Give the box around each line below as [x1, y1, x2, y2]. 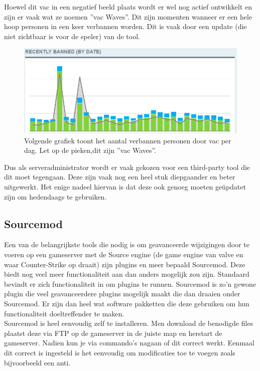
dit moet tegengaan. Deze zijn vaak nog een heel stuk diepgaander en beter [4, 171, 235, 182]
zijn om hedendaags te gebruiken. [4, 191, 107, 202]
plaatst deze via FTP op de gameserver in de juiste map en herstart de [4, 327, 222, 338]
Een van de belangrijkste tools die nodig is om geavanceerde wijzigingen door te [4, 239, 249, 250]
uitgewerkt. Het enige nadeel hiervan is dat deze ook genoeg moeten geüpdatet [4, 181, 246, 192]
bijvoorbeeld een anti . [4, 357, 71, 367]
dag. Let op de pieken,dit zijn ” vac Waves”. [24, 145, 157, 155]
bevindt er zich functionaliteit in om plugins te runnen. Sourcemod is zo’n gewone [4, 278, 256, 289]
